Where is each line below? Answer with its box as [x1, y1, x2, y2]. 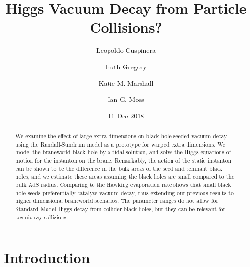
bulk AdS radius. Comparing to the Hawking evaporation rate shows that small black [15, 181, 231, 189]
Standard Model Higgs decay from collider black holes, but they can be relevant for [15, 204, 226, 213]
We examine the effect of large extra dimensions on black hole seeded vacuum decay [15, 132, 227, 140]
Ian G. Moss [108, 94, 144, 104]
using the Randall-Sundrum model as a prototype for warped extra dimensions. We [15, 140, 226, 148]
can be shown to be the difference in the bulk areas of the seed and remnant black [15, 164, 223, 172]
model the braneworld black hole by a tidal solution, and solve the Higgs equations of [15, 148, 231, 156]
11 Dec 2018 [108, 110, 144, 120]
